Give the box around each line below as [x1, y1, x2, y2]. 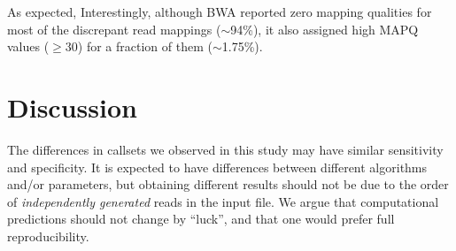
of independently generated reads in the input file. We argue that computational [7, 192, 439, 210]
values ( [7, 37, 50, 56]
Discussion [7, 88, 137, 125]
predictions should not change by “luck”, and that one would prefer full [7, 209, 395, 228]
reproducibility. [7, 226, 89, 245]
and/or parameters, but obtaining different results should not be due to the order [7, 175, 449, 194]
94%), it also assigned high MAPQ [230, 19, 419, 38]
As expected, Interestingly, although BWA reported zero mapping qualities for [7, 3, 432, 20]
